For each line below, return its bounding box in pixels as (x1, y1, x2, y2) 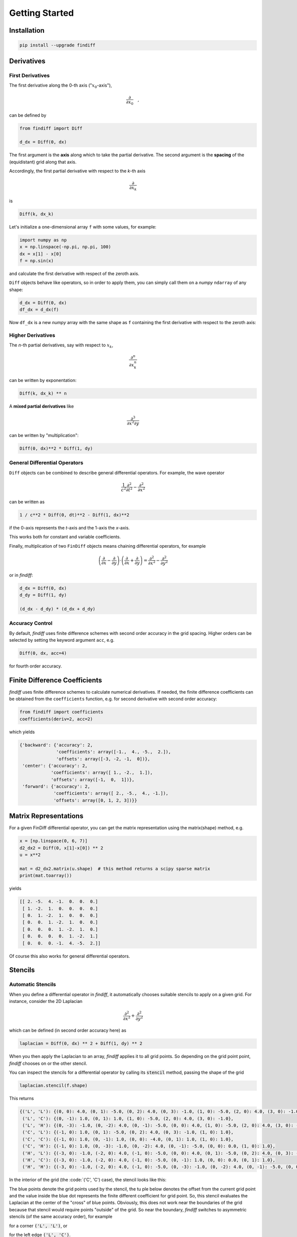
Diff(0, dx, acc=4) (19, 651, 67, 656)
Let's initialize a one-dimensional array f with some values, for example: (9, 224, 157, 230)
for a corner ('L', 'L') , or (9, 1223, 68, 1229)
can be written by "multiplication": (9, 432, 79, 438)
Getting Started (9, 7, 74, 18)
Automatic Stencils (9, 981, 56, 988)
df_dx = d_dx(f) (19, 307, 59, 313)
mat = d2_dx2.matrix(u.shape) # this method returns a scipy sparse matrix (19, 866, 210, 871)
